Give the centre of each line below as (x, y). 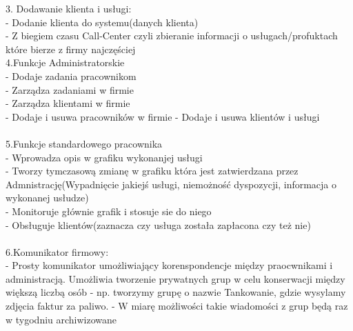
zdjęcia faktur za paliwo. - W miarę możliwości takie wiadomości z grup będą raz (177, 306)
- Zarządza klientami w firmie (68, 103)
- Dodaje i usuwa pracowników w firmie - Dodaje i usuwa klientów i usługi (163, 116)
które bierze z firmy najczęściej (71, 49)
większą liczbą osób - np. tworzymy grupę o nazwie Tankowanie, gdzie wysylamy (176, 292)
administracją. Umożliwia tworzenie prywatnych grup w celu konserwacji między (175, 278)
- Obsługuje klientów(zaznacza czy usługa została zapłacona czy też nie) (158, 224)
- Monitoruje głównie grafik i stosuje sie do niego (109, 211)
